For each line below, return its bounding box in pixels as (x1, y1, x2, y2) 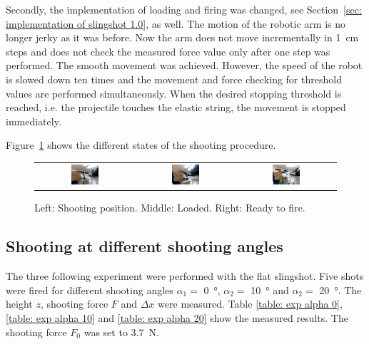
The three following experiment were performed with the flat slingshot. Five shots (6, 269, 364, 283)
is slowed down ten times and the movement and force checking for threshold (6, 71, 342, 86)
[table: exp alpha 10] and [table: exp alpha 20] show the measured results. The (6, 311, 348, 325)
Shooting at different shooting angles (6, 235, 283, 257)
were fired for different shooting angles (6, 282, 173, 297)
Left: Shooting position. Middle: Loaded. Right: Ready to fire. (34, 200, 305, 215)
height (6, 296, 33, 311)
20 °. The (319, 282, 362, 297)
